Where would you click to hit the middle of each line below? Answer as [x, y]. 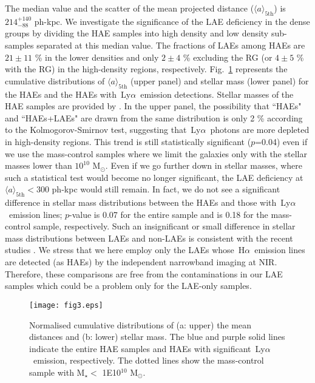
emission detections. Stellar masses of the [217, 94]
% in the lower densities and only [97, 57]
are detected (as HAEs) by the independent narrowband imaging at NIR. [141, 262]
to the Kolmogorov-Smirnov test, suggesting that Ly [103, 130]
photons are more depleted [260, 130]
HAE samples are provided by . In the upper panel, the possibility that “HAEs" [153, 106]
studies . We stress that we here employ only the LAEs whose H [125, 250]
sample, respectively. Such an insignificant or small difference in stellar [164, 226]
